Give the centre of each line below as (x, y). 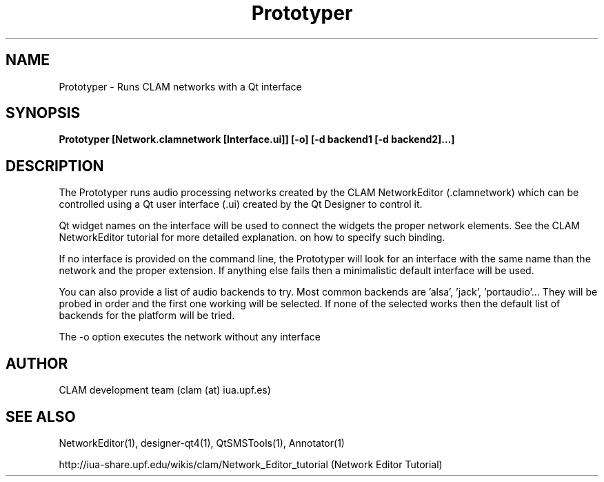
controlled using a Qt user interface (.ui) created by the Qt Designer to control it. (241, 204)
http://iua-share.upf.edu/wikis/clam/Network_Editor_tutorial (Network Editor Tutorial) (251, 464)
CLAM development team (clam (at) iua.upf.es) (165, 390)
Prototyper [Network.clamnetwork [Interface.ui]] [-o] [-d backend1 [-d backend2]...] (257, 139)
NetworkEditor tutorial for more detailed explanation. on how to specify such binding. (252, 238)
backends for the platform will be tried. (147, 316)
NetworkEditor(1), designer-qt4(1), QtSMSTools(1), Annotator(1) (202, 443)
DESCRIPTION (55, 166)
